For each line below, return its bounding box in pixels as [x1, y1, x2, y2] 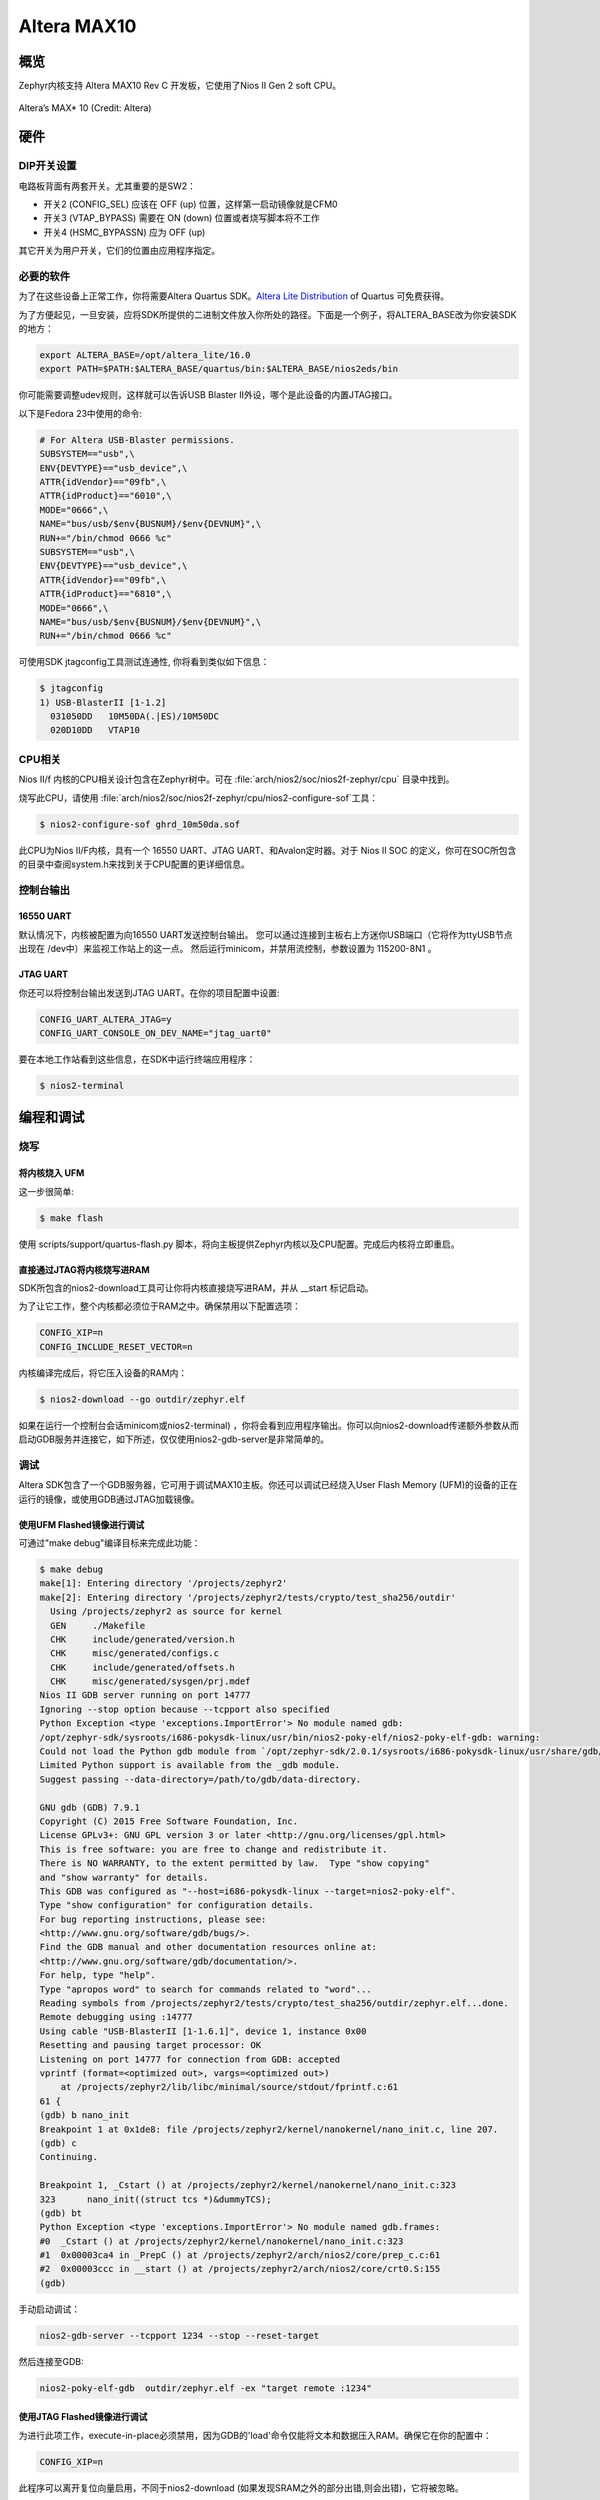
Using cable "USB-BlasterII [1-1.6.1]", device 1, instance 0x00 [39, 2025, 367, 2037]
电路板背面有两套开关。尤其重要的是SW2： [18, 180, 197, 192]
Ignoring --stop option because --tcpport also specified [39, 1703, 330, 1715]
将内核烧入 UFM [18, 1167, 85, 1179]
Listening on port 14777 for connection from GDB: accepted [39, 2053, 341, 2065]
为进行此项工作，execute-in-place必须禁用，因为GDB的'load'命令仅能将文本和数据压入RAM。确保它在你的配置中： [18, 2429, 492, 2441]
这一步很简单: [18, 1185, 75, 1197]
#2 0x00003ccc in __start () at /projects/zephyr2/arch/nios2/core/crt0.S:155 [39, 2263, 441, 2275]
